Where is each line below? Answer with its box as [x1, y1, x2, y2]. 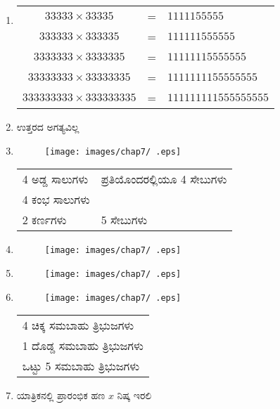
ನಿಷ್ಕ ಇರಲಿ [117, 388, 152, 403]
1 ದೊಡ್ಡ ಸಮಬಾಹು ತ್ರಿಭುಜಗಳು [22, 337, 144, 354]
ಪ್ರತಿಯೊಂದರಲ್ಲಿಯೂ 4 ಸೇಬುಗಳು [101, 171, 227, 188]
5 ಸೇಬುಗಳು [101, 212, 148, 228]
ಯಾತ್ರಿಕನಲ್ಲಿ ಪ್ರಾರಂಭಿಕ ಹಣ [16, 388, 106, 403]
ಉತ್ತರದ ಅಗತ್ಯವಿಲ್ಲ [16, 119, 79, 134]
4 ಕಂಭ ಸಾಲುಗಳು [22, 191, 90, 208]
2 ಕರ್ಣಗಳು [22, 212, 67, 228]
